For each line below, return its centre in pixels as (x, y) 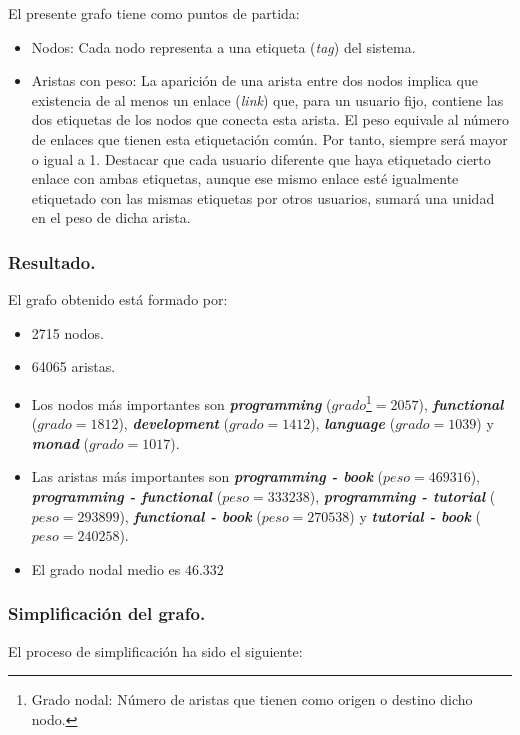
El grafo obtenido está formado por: (118, 299)
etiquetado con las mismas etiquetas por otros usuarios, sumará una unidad (263, 197)
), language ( (353, 423)
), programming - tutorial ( (402, 495)
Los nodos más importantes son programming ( (181, 403)
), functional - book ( (190, 515)
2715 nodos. (67, 332)
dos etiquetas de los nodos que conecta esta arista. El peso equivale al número (270, 119)
